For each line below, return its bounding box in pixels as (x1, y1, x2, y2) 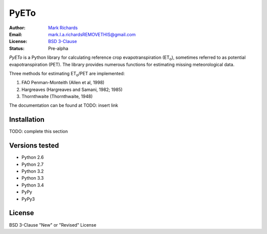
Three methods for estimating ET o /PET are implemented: (9, 70, 125, 78)
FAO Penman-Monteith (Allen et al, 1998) (21, 80, 105, 86)
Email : (9, 31, 22, 37)
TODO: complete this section (9, 129, 68, 135)
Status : (9, 45, 25, 51)
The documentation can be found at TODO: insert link (9, 102, 118, 108)
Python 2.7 (21, 161, 44, 167)
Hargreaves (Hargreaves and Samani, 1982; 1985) (21, 87, 123, 93)
